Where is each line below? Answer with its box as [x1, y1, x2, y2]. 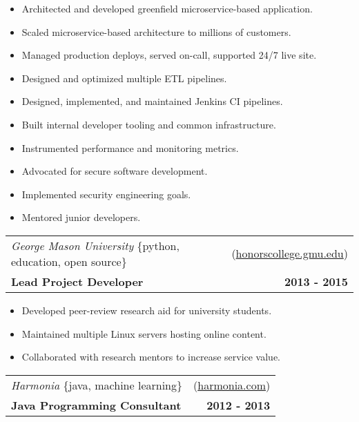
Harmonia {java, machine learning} [11, 376, 182, 393]
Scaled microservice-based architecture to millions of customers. [21, 24, 291, 39]
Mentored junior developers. [21, 210, 141, 224]
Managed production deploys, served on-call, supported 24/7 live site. [21, 48, 317, 62]
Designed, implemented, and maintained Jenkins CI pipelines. [21, 94, 283, 108]
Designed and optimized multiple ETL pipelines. [21, 70, 227, 85]
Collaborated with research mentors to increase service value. [21, 349, 281, 364]
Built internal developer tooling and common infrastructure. [21, 117, 276, 131]
